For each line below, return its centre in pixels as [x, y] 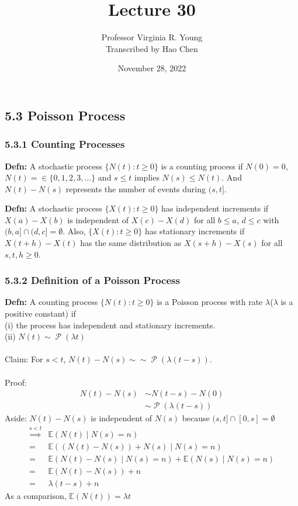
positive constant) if [40, 313]
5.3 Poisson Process [65, 115]
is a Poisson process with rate [210, 302]
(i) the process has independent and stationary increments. [110, 325]
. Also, [74, 231]
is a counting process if [202, 166]
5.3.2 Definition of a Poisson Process [92, 280]
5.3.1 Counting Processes [65, 144]
